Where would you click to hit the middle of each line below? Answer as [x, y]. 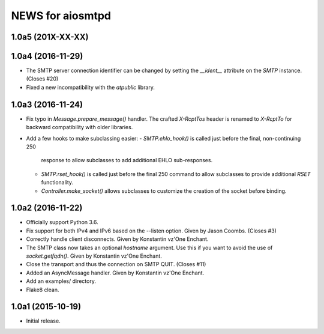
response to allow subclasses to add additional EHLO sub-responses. [127, 160]
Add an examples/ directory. [61, 281]
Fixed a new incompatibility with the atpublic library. [91, 87]
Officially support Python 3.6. [62, 222]
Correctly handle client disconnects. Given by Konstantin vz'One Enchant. [117, 239]
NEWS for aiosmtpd [61, 16]
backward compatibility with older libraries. [79, 127]
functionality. [57, 183]
